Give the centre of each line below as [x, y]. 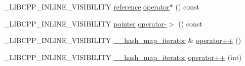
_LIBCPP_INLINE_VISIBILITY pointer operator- [85, 23]
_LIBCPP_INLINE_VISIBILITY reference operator [87, 6]
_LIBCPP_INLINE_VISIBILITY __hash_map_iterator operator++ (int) [123, 57]
